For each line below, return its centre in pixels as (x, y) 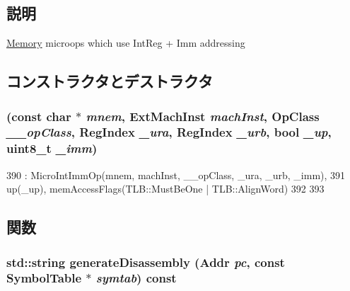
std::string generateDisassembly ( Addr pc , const (146, 262)
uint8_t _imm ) (52, 148)
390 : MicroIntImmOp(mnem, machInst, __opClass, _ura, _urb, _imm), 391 (176, 175)
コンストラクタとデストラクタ (110, 81)
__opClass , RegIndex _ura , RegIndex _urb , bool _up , (169, 132)
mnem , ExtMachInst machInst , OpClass (203, 116)
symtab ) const (136, 278)
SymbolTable (44, 278)
